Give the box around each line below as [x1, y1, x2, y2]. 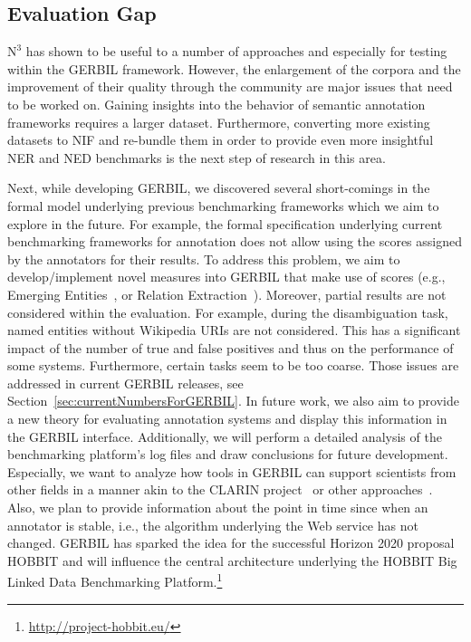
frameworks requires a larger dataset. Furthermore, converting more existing [7, 112, 430, 131]
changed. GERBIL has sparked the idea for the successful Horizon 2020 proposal [7, 533, 455, 552]
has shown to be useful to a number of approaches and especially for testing [25, 42, 447, 61]
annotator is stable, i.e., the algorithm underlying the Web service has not [7, 515, 418, 534]
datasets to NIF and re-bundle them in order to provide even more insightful [7, 130, 434, 149]
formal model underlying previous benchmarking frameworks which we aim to [7, 196, 439, 215]
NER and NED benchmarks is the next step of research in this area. [7, 148, 386, 167]
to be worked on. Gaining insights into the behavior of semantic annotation [7, 94, 426, 113]
